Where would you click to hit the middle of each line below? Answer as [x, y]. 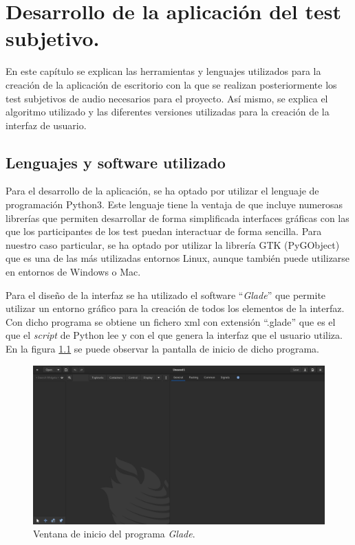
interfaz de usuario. [46, 125]
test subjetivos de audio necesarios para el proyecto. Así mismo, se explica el [167, 98]
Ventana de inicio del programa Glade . [114, 534]
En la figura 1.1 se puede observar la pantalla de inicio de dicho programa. [162, 349]
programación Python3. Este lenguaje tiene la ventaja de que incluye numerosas [174, 204]
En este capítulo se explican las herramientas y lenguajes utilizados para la [163, 71]
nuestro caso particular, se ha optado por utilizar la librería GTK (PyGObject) [173, 244]
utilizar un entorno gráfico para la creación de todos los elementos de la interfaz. [175, 308]
